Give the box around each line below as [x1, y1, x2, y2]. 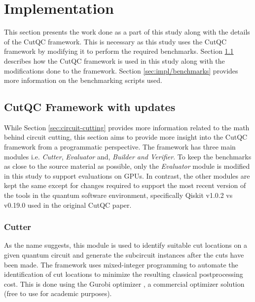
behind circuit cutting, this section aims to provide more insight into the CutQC [4, 132, 248, 142]
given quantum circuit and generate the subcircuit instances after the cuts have [4, 250, 244, 260]
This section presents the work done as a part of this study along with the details [4, 27, 250, 37]
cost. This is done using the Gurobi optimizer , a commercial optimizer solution [4, 278, 245, 289]
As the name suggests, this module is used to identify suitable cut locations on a [4, 240, 247, 250]
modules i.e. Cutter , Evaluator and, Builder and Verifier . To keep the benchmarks [4, 151, 252, 161]
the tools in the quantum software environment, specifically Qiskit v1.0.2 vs [4, 190, 233, 200]
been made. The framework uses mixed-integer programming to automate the [4, 259, 238, 269]
